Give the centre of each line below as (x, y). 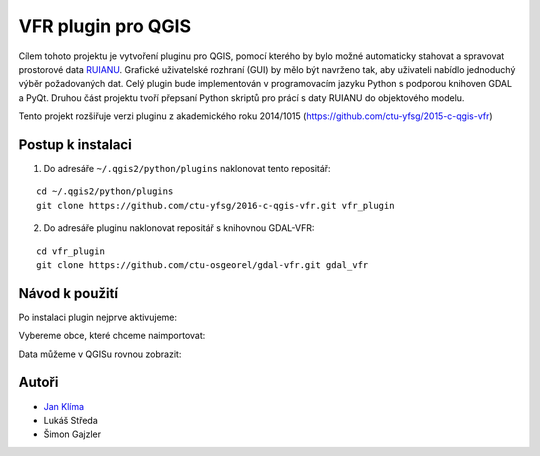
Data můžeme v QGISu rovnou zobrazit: (100, 354)
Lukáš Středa (71, 420)
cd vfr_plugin (70, 251)
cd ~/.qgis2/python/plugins (105, 191)
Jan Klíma (64, 406)
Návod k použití (68, 293)
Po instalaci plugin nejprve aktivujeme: (98, 317)
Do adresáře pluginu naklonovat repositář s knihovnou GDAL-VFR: (179, 228)
